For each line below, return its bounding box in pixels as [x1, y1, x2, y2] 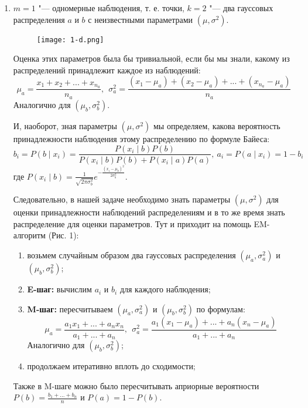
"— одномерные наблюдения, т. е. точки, [38, 2, 184, 14]
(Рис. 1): [48, 229, 79, 241]
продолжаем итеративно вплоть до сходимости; [27, 360, 196, 372]
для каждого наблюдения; [119, 283, 211, 295]
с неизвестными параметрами [88, 13, 193, 25]
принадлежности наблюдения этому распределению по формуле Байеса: [13, 132, 270, 144]
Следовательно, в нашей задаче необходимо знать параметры [13, 193, 231, 205]
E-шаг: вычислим [27, 283, 92, 295]
